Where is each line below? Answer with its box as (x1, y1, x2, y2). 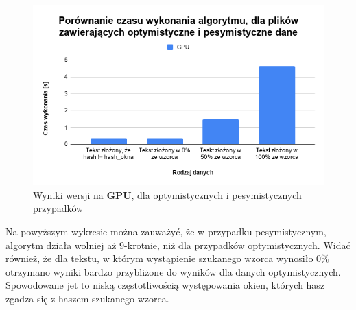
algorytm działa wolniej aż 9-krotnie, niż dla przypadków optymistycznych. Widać (5, 237, 351, 252)
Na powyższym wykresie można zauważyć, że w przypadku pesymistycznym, (5, 224, 327, 238)
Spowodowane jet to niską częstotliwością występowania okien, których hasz (5, 278, 325, 292)
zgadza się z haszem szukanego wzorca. (5, 291, 169, 305)
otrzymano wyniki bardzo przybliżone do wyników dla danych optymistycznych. (5, 264, 341, 278)
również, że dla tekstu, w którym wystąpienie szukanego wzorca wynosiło (5, 251, 313, 265)
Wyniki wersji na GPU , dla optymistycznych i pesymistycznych (33, 187, 302, 202)
